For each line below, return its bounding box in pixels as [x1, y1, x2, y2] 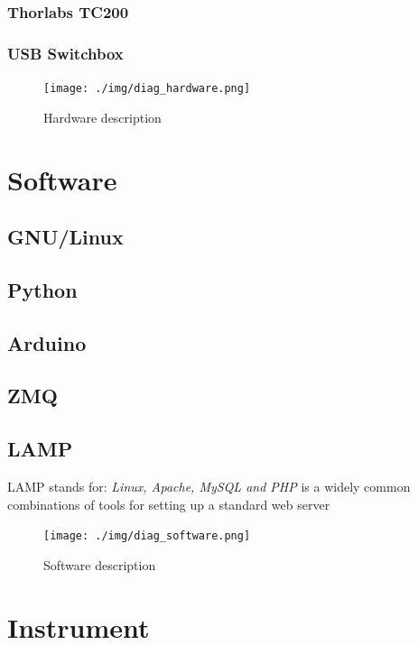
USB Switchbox [7, 41, 124, 64]
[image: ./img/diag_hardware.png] [43, 82, 251, 96]
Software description [43, 555, 156, 574]
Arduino [7, 328, 87, 356]
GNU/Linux [7, 223, 124, 251]
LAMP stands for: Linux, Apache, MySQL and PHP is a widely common [7, 477, 411, 496]
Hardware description [43, 107, 162, 126]
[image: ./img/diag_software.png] [43, 530, 251, 543]
